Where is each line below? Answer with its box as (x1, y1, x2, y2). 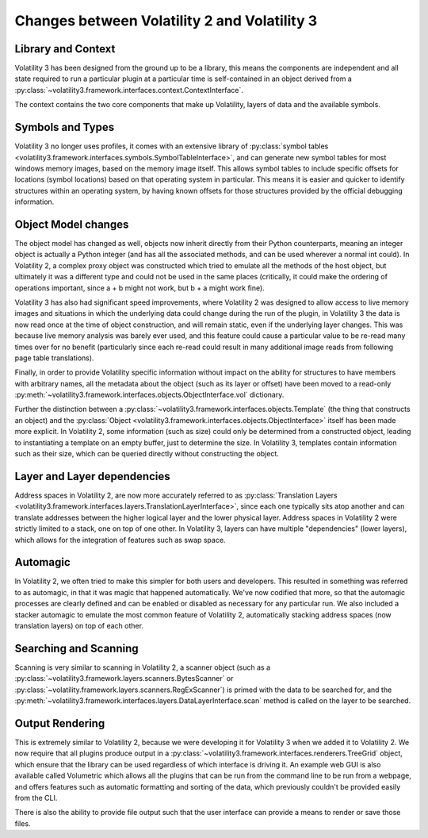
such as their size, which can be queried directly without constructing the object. (14, 449, 279, 459)
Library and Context (14, 42, 116, 56)
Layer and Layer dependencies (14, 469, 170, 483)
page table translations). (14, 353, 94, 363)
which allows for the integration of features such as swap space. (14, 535, 226, 544)
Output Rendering (14, 717, 105, 730)
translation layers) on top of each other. (14, 621, 144, 630)
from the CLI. (14, 793, 58, 802)
